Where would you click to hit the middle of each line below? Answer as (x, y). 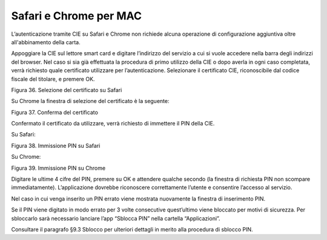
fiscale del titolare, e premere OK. (53, 79)
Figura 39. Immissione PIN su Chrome (58, 168)
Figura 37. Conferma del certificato (54, 112)
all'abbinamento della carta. (46, 42)
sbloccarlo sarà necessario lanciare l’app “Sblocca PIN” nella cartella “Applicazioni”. (116, 218)
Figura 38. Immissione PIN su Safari (56, 145)
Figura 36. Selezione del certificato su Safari (67, 90)
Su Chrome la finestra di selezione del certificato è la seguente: (90, 101)
